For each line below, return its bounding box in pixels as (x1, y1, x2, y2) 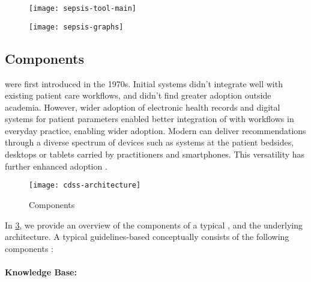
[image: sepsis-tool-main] (29, 4, 136, 13)
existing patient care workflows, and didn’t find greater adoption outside (5, 89, 271, 102)
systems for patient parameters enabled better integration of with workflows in (5, 112, 294, 125)
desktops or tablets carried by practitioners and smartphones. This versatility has (5, 148, 305, 161)
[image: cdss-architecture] (29, 181, 141, 190)
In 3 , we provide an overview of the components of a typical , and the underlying (5, 218, 303, 231)
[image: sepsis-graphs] (29, 22, 124, 31)
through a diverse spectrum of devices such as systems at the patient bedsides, (5, 136, 294, 149)
